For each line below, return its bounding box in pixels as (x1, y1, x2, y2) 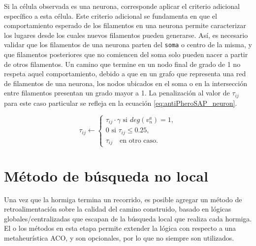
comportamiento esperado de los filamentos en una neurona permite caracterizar (4, 20, 246, 31)
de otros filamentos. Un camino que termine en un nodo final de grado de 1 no (4, 59, 241, 69)
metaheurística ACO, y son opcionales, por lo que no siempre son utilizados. (4, 232, 234, 243)
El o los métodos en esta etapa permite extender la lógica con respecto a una (4, 223, 236, 233)
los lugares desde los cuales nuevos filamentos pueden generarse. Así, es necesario (4, 30, 248, 40)
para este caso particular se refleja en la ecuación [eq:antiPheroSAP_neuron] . (4, 97, 237, 108)
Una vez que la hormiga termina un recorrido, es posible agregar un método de (4, 194, 242, 204)
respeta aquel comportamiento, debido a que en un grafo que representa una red (4, 68, 246, 79)
